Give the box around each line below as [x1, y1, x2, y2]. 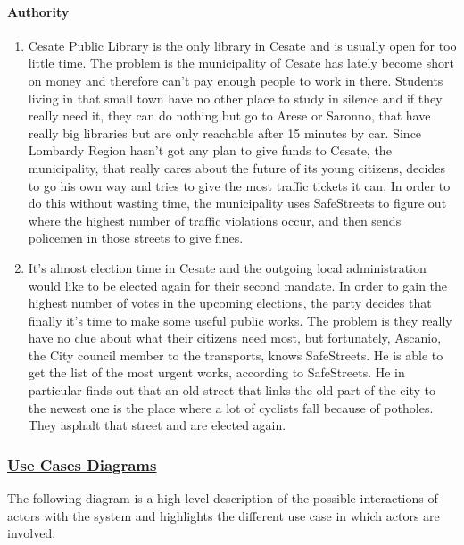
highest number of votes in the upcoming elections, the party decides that [28, 293, 432, 312]
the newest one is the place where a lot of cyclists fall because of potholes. [28, 398, 434, 417]
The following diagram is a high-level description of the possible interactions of [7, 489, 438, 508]
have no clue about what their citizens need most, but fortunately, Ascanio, [28, 328, 442, 347]
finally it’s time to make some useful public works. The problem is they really [28, 310, 452, 329]
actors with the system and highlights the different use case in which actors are [7, 506, 440, 524]
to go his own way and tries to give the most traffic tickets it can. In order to [28, 176, 451, 194]
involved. [7, 524, 56, 542]
